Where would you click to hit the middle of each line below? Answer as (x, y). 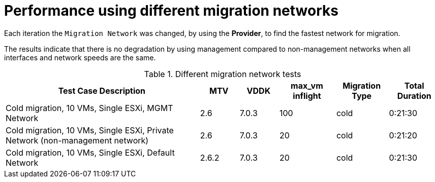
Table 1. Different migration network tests (223, 74)
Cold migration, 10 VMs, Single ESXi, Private (90, 130)
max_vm (307, 85)
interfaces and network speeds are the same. (80, 57)
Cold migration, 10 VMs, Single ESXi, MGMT (89, 108)
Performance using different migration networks (171, 11)
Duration (414, 96)
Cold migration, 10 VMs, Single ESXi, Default (90, 152)
